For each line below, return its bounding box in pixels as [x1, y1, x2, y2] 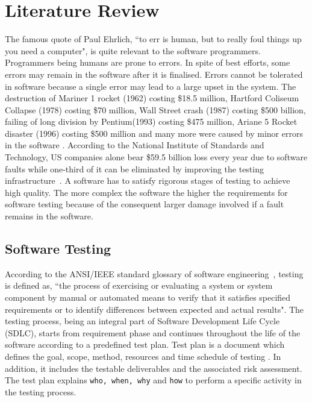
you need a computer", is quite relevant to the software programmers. [5, 44, 261, 57]
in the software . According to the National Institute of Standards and [5, 139, 264, 151]
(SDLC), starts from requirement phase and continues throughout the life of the [5, 326, 301, 339]
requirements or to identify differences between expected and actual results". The [5, 303, 304, 315]
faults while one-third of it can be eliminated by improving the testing [5, 162, 264, 175]
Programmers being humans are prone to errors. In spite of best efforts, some [5, 56, 290, 69]
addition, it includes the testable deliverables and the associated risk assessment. [5, 362, 302, 374]
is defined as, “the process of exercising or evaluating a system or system [5, 279, 273, 292]
